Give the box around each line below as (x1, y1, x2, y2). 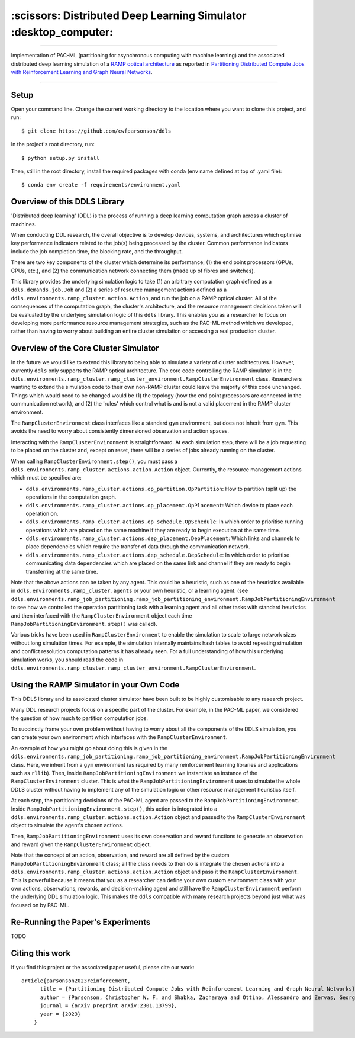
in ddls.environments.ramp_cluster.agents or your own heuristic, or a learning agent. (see (11, 587, 248, 594)
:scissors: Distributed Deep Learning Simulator (11, 9, 247, 22)
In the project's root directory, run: (11, 141, 95, 148)
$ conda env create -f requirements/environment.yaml (21, 181, 180, 188)
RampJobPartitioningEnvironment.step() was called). (11, 620, 158, 627)
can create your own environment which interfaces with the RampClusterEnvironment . (11, 734, 228, 741)
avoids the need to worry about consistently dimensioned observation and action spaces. (11, 428, 229, 435)
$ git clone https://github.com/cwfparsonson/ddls (21, 127, 172, 134)
